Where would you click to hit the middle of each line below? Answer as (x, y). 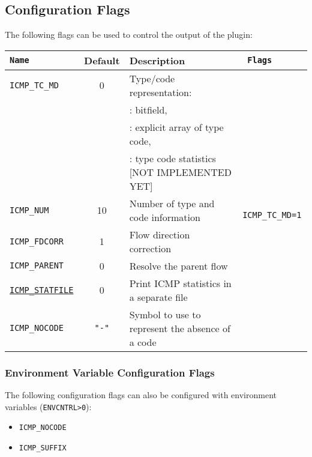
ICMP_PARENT (37, 266)
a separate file (158, 297)
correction (150, 248)
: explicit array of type (176, 127)
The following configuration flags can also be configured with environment (141, 395)
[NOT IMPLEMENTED (180, 172)
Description (157, 60)
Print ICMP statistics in (180, 283)
